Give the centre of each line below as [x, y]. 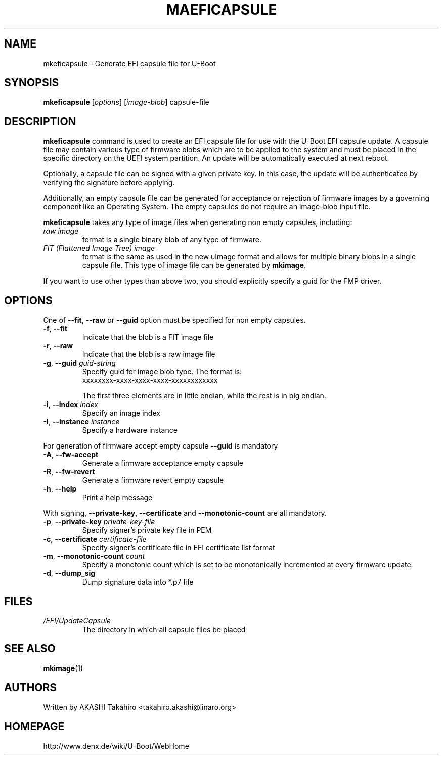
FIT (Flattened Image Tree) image [99, 248]
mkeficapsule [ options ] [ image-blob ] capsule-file [126, 102]
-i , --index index [71, 405]
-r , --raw [58, 346]
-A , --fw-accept [71, 455]
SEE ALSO [30, 649]
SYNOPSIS [32, 83]
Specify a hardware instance [130, 430]
